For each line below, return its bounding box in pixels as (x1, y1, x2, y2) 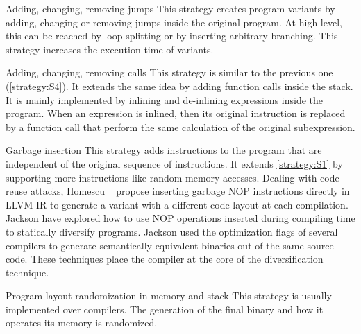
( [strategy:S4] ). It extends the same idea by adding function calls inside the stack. (6, 78, 353, 93)
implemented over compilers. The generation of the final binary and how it (6, 301, 324, 316)
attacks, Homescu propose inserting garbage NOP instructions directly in (30, 184, 350, 198)
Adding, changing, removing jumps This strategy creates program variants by (6, 1, 335, 15)
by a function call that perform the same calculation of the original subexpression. (6, 119, 355, 134)
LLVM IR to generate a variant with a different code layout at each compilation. (6, 197, 349, 211)
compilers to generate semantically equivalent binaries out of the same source (6, 238, 334, 252)
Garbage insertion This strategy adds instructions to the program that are (6, 143, 322, 157)
